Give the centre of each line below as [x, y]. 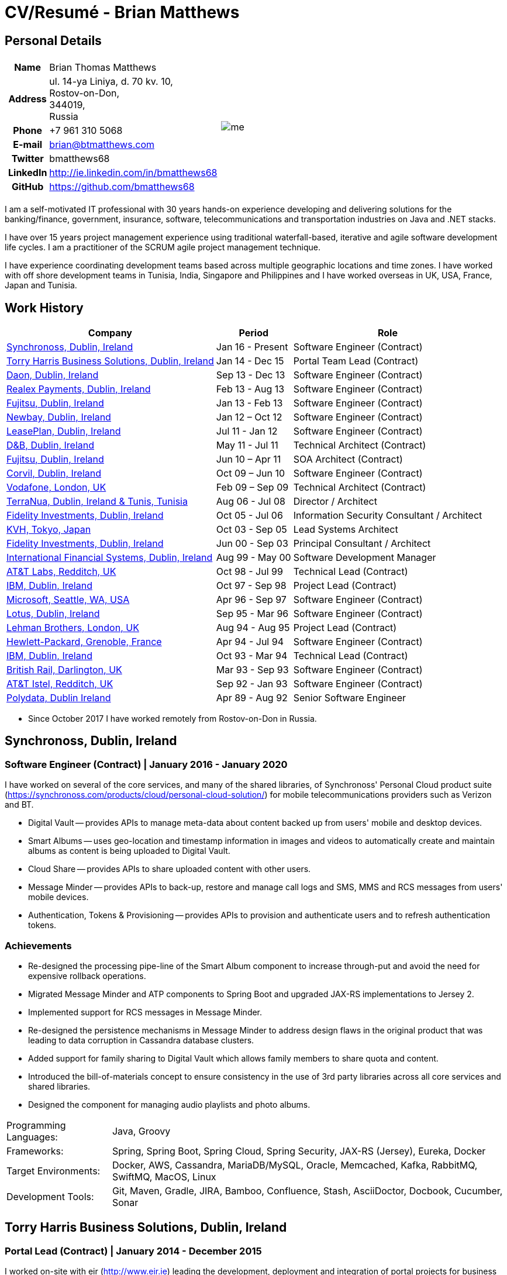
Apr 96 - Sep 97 [251, 600]
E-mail [28, 145]
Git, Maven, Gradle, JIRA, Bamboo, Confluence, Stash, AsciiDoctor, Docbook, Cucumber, [307, 1190]
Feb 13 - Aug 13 [250, 389]
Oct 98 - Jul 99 [249, 572]
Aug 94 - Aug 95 [253, 628]
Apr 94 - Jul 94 [250, 642]
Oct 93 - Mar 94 [252, 656]
